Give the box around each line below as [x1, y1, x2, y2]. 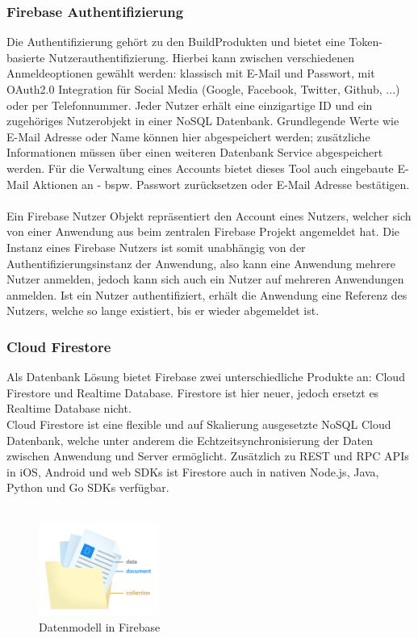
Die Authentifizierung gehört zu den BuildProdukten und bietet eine [6, 33, 345, 50]
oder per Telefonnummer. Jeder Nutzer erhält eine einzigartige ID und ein [6, 96, 373, 113]
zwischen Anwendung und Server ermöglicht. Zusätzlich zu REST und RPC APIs [6, 447, 409, 464]
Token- [349, 33, 382, 50]
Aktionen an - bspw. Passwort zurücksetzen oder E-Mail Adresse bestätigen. [32, 175, 410, 192]
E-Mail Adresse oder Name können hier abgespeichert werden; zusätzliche [6, 128, 370, 145]
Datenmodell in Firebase [39, 618, 161, 635]
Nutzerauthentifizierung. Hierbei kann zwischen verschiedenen [48, 48, 354, 65]
